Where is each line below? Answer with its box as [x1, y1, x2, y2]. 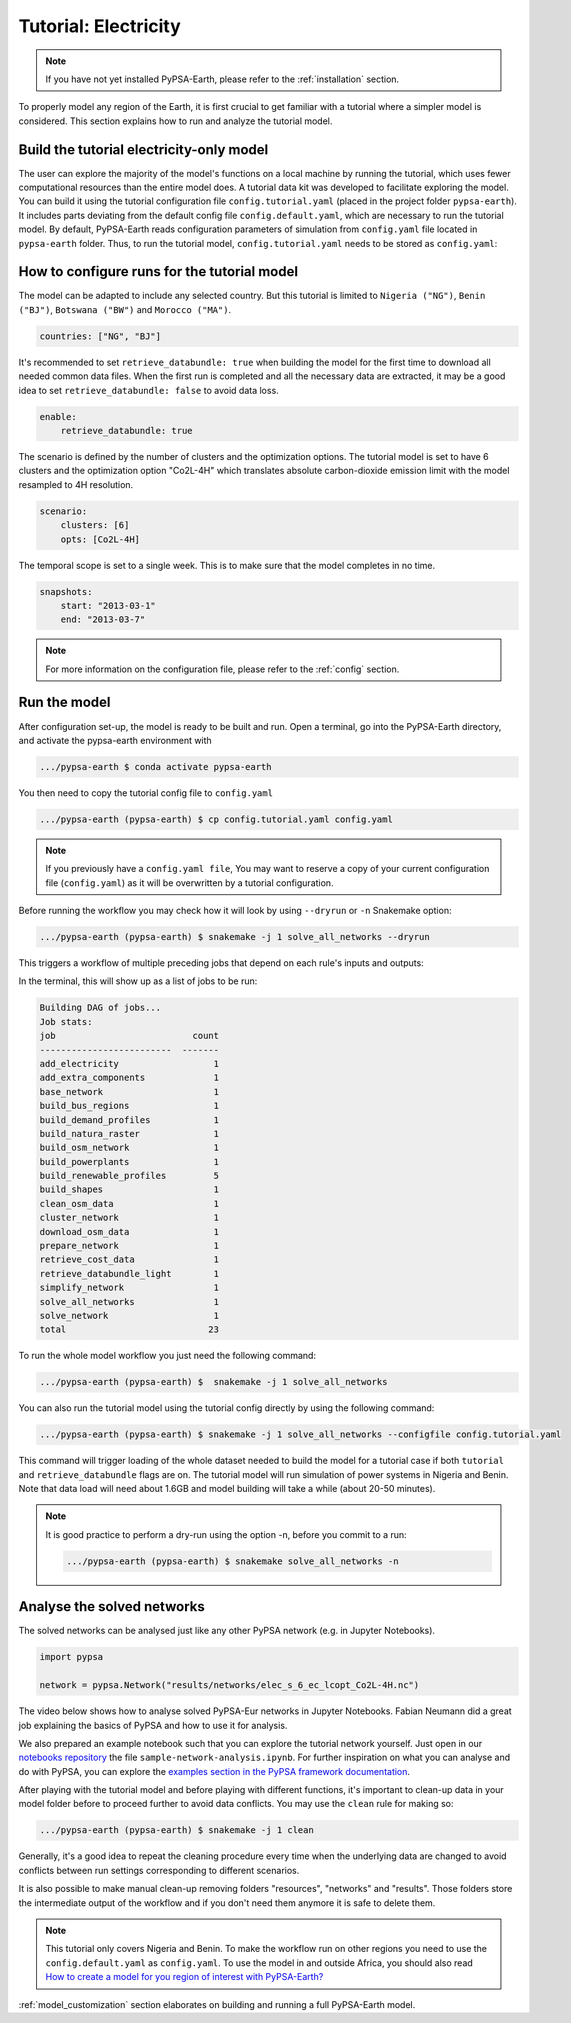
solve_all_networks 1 [39, 1296, 220, 1307]
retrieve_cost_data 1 [39, 1254, 220, 1265]
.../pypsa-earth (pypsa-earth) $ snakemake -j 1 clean [39, 1825, 314, 1836]
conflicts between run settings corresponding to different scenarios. [18, 1864, 300, 1876]
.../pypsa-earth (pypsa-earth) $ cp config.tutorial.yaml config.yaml [39, 813, 394, 825]
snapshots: [39, 586, 93, 597]
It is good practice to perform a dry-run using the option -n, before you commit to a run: [45, 1528, 407, 1540]
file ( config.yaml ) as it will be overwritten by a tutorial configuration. [45, 876, 334, 889]
